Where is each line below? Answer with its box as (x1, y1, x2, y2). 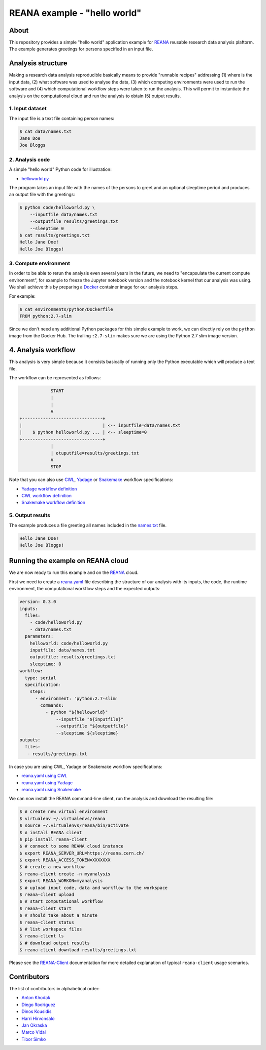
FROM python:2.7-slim (19, 313, 72, 319)
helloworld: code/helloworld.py (30, 640, 108, 646)
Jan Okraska (21, 1022, 47, 1028)
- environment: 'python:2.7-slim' (35, 695, 118, 701)
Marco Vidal (21, 1029, 46, 1035)
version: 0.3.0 (19, 599, 56, 605)
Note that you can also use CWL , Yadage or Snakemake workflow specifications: (9, 477, 173, 483)
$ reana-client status (19, 919, 74, 925)
